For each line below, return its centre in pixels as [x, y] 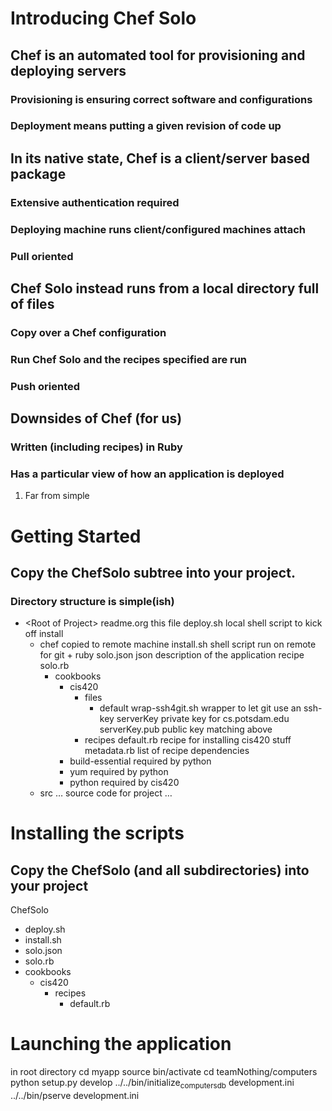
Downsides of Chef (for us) [96, 418]
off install [44, 634]
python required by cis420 [124, 783]
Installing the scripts [97, 833]
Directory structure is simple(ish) [92, 601]
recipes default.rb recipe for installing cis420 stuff [188, 740]
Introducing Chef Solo [103, 18]
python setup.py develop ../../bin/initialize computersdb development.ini [152, 1084]
